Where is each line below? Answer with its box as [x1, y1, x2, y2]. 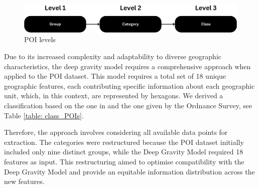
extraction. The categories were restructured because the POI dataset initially [4, 136, 244, 147]
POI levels [24, 34, 56, 45]
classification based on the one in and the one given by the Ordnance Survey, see [4, 100, 252, 110]
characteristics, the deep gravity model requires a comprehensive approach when [4, 61, 251, 71]
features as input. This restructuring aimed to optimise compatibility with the [4, 156, 244, 166]
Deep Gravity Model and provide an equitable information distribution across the [4, 166, 255, 176]
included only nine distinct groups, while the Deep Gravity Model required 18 [4, 146, 243, 157]
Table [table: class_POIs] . [4, 110, 84, 120]
